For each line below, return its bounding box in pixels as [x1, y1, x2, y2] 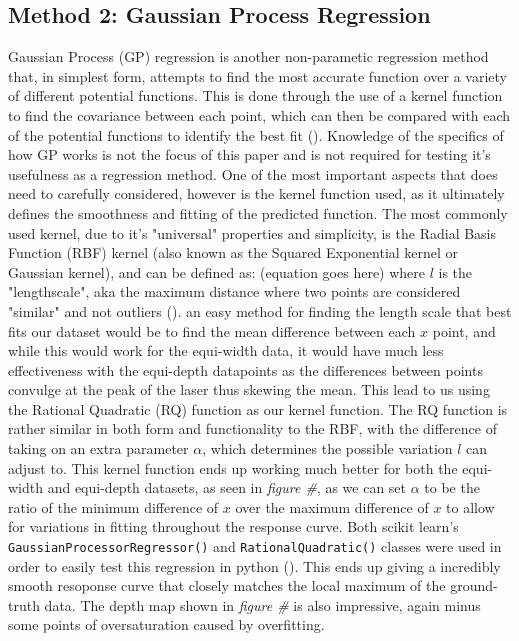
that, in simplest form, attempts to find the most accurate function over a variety [8, 65, 508, 86]
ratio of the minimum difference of [8, 496, 219, 517]
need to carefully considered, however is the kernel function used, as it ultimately [8, 183, 505, 204]
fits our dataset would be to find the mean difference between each [8, 320, 416, 341]
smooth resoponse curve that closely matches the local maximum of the [8, 575, 446, 596]
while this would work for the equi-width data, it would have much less [8, 340, 444, 361]
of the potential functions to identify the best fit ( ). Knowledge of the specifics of [8, 124, 504, 145]
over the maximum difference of [235, 496, 429, 517]
